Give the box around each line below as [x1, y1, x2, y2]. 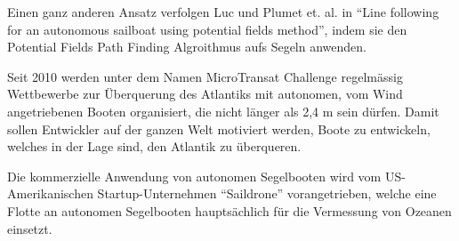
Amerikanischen [7, 184, 93, 203]
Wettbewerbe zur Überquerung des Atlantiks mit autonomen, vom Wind [7, 84, 403, 103]
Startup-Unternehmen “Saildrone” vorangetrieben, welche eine [97, 184, 437, 203]
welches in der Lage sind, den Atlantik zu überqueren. [7, 137, 302, 156]
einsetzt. [7, 219, 52, 237]
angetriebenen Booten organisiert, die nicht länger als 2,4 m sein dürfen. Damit [7, 101, 439, 120]
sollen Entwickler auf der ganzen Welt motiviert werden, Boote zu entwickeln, [7, 119, 431, 138]
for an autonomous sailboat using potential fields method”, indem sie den [7, 20, 407, 38]
